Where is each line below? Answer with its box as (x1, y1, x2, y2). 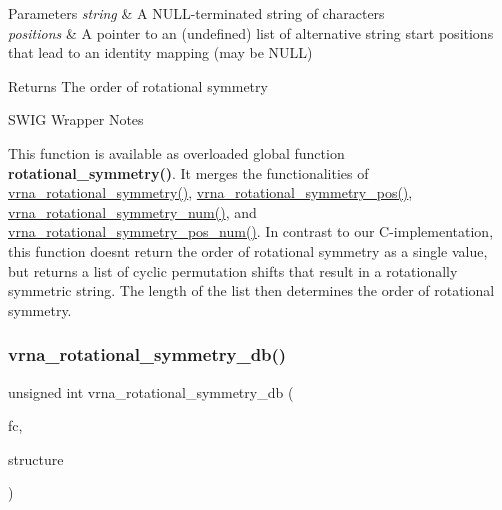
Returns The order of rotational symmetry (8, 75, 268, 96)
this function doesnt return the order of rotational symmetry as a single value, (8, 240, 488, 261)
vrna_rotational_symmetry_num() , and (8, 201, 257, 222)
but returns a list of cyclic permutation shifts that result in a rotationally (8, 260, 458, 281)
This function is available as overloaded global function (8, 142, 345, 163)
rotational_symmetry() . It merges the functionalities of (8, 162, 369, 183)
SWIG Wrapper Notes (8, 109, 144, 130)
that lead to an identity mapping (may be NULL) (8, 42, 313, 63)
